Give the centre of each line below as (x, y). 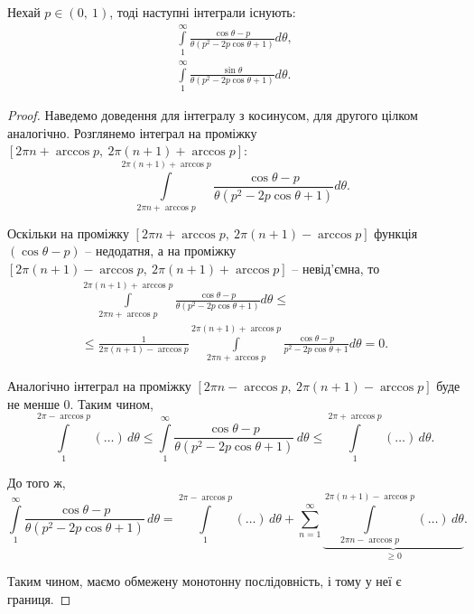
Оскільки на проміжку (68, 233)
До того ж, (37, 483)
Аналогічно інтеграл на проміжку (99, 385)
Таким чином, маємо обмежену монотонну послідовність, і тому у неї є (204, 581)
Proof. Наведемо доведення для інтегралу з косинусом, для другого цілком (213, 114)
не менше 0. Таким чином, (80, 403)
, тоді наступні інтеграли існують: (203, 12)
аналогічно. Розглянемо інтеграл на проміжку (132, 132)
